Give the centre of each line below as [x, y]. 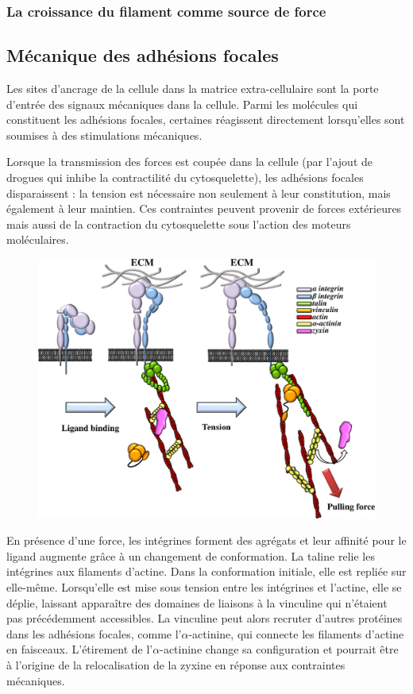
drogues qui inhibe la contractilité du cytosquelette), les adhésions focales [185, 177]
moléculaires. [38, 239]
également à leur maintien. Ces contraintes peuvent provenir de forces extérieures [204, 208]
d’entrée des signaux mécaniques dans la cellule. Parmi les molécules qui [182, 104]
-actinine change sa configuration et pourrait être [279, 649]
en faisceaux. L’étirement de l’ [80, 649]
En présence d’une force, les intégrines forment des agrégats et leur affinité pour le [206, 540]
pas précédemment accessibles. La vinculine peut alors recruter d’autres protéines [205, 618]
